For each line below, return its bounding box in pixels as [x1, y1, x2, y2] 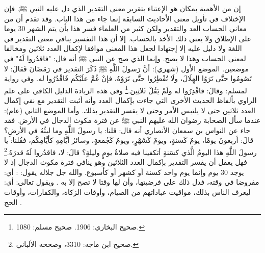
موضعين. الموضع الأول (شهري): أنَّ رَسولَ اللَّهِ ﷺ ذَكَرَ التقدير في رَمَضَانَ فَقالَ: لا [4, 63, 249, 73]
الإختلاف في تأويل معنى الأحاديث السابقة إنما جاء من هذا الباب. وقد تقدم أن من [4, 13, 246, 23]
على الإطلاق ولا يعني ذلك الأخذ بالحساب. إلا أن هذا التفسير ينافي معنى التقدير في [4, 33, 252, 43]
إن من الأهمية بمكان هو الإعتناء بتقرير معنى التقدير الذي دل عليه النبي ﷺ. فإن [4, 3, 241, 13]
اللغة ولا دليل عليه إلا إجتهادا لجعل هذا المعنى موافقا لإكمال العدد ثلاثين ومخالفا [4, 43, 242, 54]
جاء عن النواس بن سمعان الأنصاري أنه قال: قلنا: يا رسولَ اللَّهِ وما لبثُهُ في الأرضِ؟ [4, 124, 251, 135]
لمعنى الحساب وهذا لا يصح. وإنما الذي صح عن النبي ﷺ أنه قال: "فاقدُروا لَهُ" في [4, 53, 246, 63]
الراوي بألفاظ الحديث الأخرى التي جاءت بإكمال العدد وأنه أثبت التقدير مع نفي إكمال [4, 95, 257, 105]
